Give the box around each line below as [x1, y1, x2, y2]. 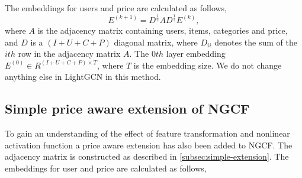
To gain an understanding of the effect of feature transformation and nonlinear [5, 127, 290, 140]
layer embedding [166, 47, 226, 60]
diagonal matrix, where [114, 35, 198, 48]
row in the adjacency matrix [18, 47, 121, 60]
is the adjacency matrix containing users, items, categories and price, [37, 24, 288, 36]
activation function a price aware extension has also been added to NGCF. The [5, 138, 293, 151]
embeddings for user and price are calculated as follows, [5, 161, 207, 174]
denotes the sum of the [214, 35, 297, 48]
